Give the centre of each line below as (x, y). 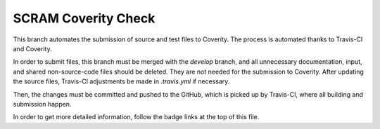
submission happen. (42, 104)
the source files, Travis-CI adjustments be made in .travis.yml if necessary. (121, 81)
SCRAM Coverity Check (84, 18)
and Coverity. (32, 48)
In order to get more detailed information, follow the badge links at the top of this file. (136, 117)
